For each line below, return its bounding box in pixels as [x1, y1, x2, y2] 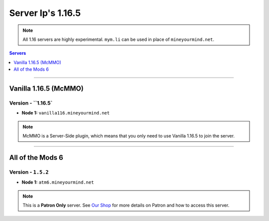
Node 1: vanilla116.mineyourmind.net [21, 110, 110, 116]
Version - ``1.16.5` [9, 100, 53, 107]
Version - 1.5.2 [9, 168, 49, 175]
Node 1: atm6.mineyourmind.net [21, 179, 94, 185]
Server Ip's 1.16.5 [9, 7, 81, 18]
